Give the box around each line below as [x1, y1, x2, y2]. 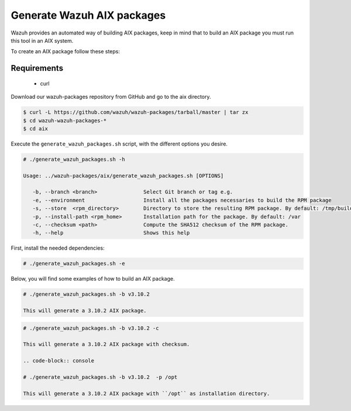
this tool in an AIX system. [11, 37, 74, 44]
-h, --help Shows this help [32, 230, 190, 236]
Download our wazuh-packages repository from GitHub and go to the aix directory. [11, 94, 211, 101]
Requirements [11, 63, 64, 73]
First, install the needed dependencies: [11, 244, 105, 251]
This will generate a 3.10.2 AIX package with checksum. [23, 341, 190, 348]
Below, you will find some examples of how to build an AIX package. [11, 275, 175, 282]
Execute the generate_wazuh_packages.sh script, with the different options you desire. [11, 140, 228, 147]
